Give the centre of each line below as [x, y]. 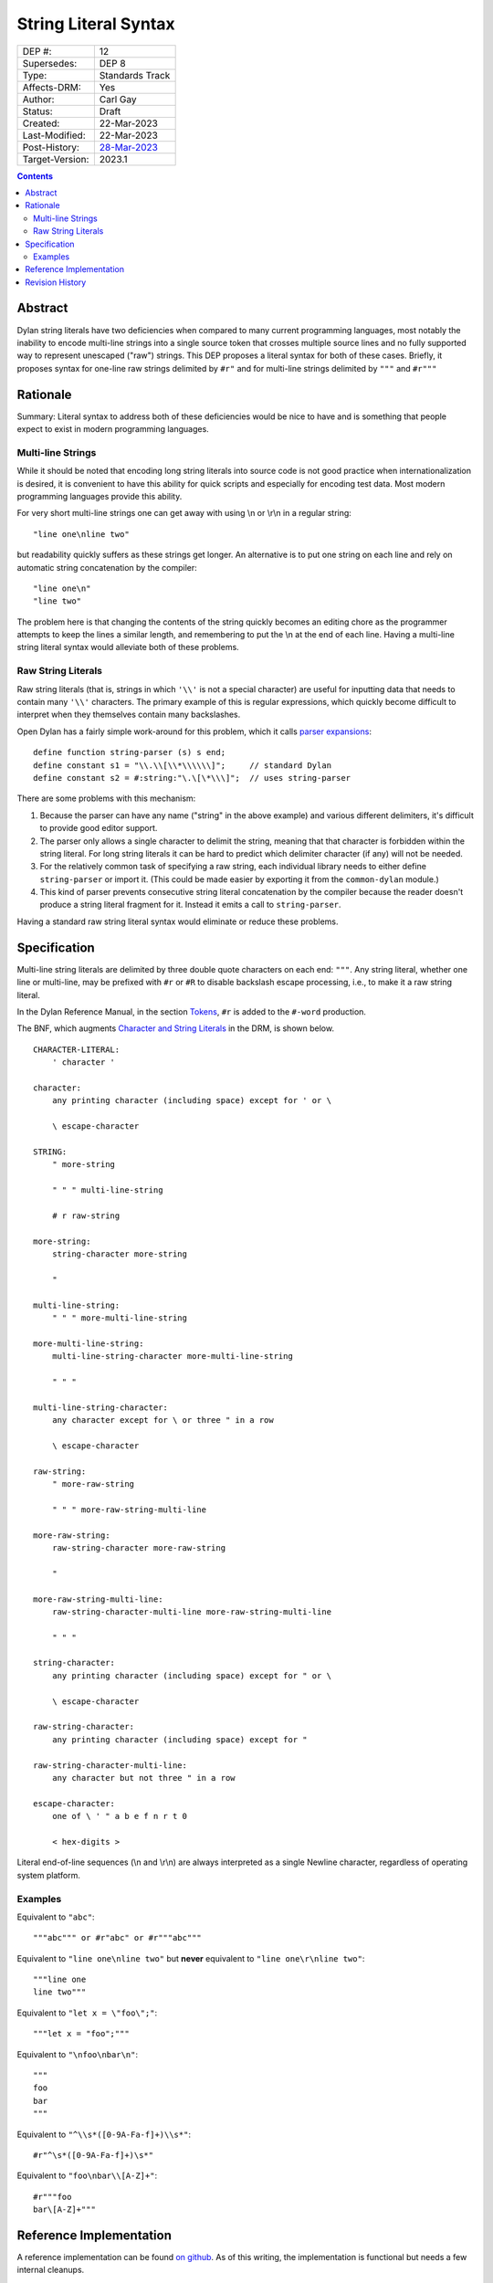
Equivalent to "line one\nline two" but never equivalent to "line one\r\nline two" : [191, 1958]
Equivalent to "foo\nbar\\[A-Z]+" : [87, 2176]
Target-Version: [56, 159]
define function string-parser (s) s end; [130, 752]
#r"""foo [52, 2197]
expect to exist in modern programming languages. [113, 429]
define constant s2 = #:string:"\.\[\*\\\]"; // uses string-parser [192, 778]
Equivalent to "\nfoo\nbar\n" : [78, 2054]
